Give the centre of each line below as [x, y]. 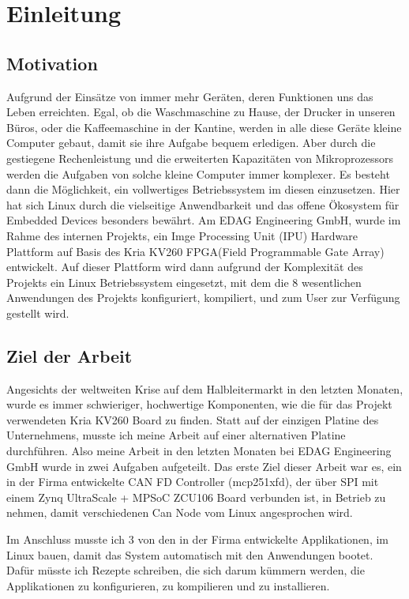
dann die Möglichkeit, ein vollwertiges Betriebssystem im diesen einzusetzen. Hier [203, 189]
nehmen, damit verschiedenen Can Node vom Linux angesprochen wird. [180, 512]
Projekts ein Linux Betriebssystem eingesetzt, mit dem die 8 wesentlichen [184, 282]
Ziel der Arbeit [69, 355]
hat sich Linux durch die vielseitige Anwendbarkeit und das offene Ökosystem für [203, 204]
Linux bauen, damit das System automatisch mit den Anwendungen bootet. [190, 554]
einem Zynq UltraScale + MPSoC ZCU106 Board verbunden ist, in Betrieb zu [196, 497]
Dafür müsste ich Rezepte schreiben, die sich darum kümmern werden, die [186, 570]
